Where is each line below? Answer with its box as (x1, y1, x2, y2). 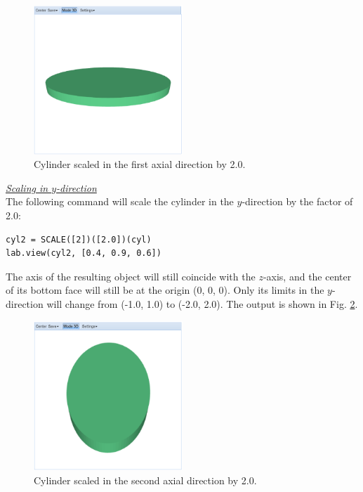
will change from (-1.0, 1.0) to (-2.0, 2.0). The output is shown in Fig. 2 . (46, 296, 358, 311)
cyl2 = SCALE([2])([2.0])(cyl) (6, 234, 152, 245)
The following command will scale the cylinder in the (6, 194, 234, 209)
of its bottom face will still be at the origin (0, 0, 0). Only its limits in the (6, 283, 324, 297)
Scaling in (6, 180, 48, 195)
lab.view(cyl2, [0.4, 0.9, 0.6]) (6, 248, 161, 259)
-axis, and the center (263, 268, 352, 283)
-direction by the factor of (242, 194, 353, 209)
